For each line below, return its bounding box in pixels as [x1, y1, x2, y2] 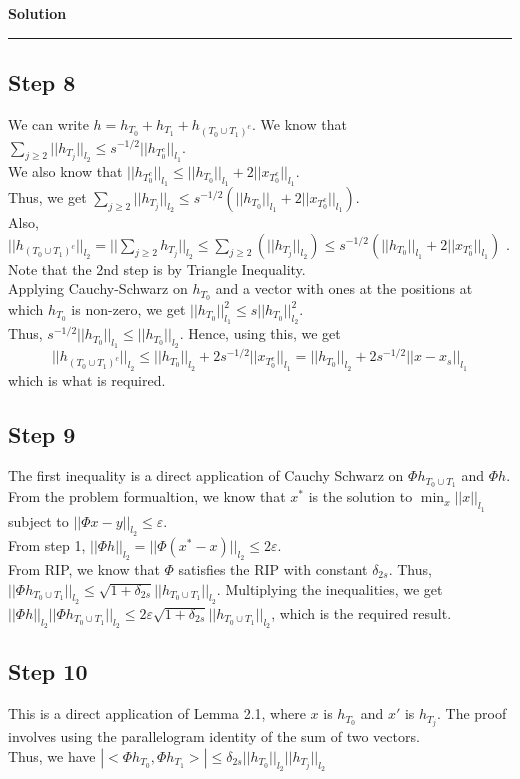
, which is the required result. [271, 602, 452, 623]
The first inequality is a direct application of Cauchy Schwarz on [8, 465, 404, 486]
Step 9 [8, 418, 76, 449]
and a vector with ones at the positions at [215, 278, 473, 299]
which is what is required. [8, 369, 166, 390]
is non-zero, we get [71, 299, 186, 319]
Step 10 [8, 656, 88, 687]
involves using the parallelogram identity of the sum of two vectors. [8, 726, 420, 747]
